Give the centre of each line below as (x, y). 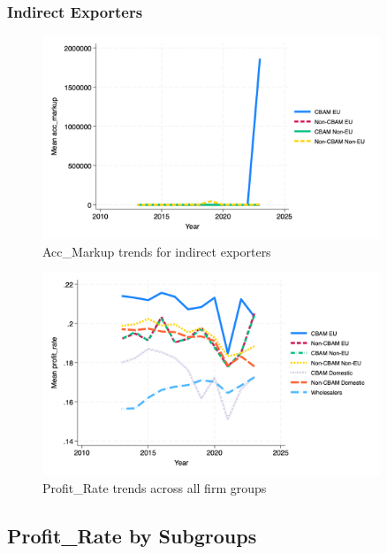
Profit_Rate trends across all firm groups (155, 487)
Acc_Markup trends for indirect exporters (157, 251)
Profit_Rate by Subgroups (132, 535)
